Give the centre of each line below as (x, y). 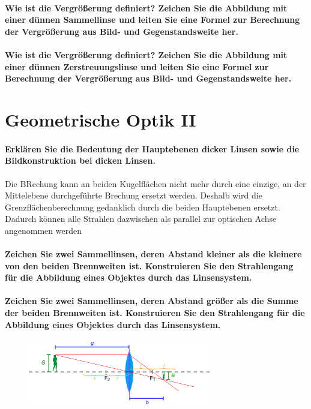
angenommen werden (43, 230)
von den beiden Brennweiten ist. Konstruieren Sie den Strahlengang (149, 265)
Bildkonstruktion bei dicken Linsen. (80, 160)
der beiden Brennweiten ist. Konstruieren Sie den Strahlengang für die (155, 313)
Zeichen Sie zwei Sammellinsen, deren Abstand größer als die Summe (152, 301)
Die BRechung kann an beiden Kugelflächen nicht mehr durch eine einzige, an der (155, 183)
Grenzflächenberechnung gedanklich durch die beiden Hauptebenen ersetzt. (143, 207)
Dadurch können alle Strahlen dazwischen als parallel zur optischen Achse (141, 219)
